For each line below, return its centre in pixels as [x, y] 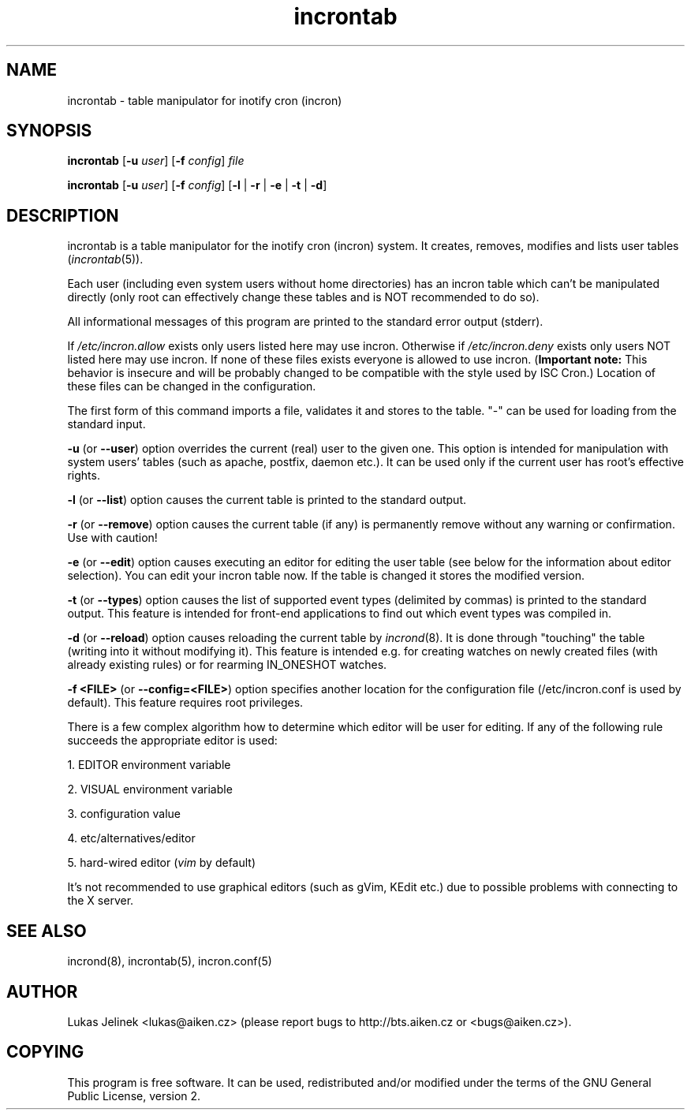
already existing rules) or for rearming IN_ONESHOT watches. [227, 665]
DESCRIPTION [63, 215]
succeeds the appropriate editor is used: [172, 741]
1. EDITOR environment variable [149, 765]
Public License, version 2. [134, 1095]
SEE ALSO [47, 931]
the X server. [101, 901]
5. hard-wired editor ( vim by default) [162, 863]
